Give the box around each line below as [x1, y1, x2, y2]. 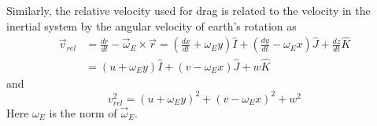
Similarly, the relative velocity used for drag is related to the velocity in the [6, 2, 371, 18]
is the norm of [49, 104, 117, 121]
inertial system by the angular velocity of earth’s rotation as [6, 17, 297, 34]
